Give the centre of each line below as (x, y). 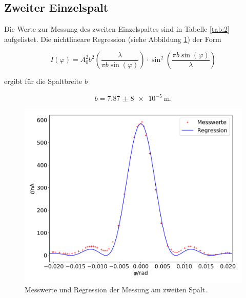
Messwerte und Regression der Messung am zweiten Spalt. (116, 290)
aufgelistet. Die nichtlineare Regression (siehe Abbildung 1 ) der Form (113, 39)
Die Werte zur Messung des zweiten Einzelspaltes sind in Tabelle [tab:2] (117, 29)
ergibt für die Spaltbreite (43, 81)
